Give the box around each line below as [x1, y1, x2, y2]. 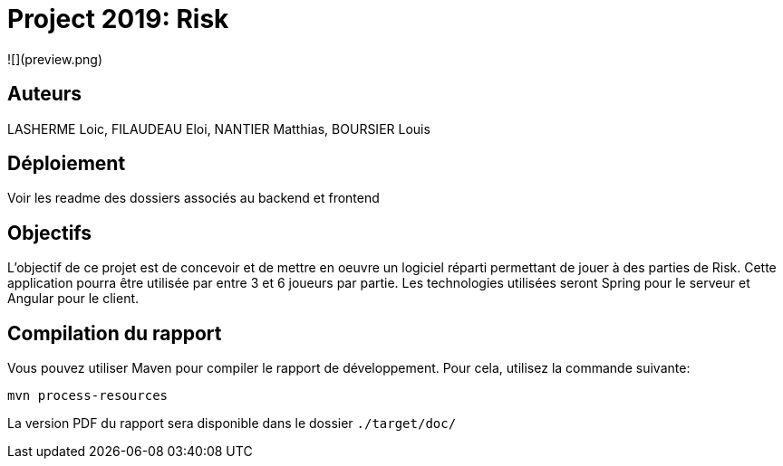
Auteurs [7, 82, 82, 106]
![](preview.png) [7, 51, 103, 67]
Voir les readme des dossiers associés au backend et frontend [7, 190, 380, 206]
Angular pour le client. [7, 290, 140, 307]
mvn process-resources [7, 388, 169, 404]
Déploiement [7, 152, 126, 176]
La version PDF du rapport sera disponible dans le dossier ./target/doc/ [7, 415, 457, 432]
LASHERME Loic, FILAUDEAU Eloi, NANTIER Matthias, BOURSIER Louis [7, 120, 430, 137]
